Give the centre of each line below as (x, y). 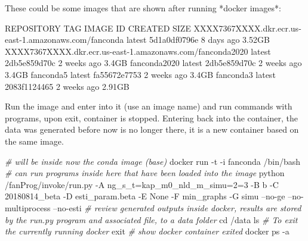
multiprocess (28, 207)
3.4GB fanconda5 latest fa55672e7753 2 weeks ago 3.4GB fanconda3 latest (140, 74)
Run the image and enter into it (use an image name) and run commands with (149, 106)
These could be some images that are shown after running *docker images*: (143, 8)
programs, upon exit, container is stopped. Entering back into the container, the (152, 118)
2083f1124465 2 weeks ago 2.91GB (67, 86)
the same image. (34, 141)
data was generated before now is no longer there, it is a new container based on (152, 129)
